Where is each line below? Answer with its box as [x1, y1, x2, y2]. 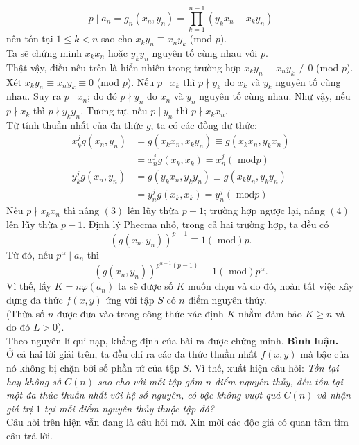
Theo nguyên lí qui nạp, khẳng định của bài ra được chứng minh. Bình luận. [6, 333, 339, 347]
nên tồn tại [6, 31, 53, 46]
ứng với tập [105, 293, 155, 307]
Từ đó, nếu [6, 247, 53, 261]
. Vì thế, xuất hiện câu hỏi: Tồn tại [189, 360, 339, 374]
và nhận [317, 387, 351, 402]
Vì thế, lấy [6, 279, 51, 293]
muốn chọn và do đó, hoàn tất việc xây [188, 279, 354, 293]
